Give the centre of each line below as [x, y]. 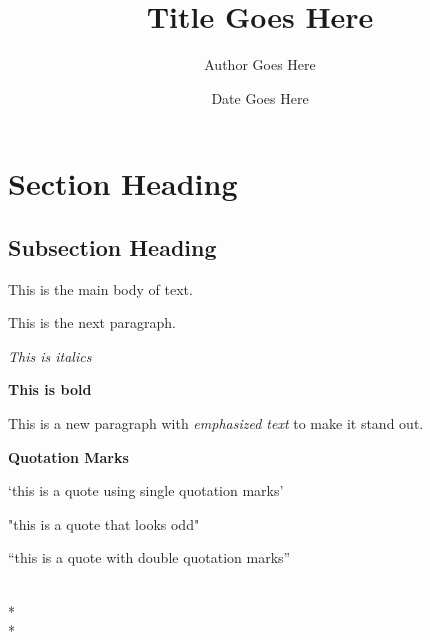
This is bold [50, 389]
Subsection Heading [112, 246]
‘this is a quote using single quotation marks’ [146, 490]
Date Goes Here [260, 97]
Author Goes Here [260, 64]
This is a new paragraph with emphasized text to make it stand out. [216, 423]
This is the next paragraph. [92, 322]
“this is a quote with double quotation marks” [149, 557]
